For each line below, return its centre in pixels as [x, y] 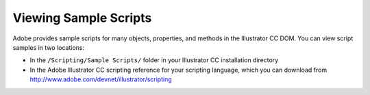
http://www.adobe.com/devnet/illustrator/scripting [101, 79]
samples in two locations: [49, 47]
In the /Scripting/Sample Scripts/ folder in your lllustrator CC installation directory [154, 60]
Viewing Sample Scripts [82, 18]
